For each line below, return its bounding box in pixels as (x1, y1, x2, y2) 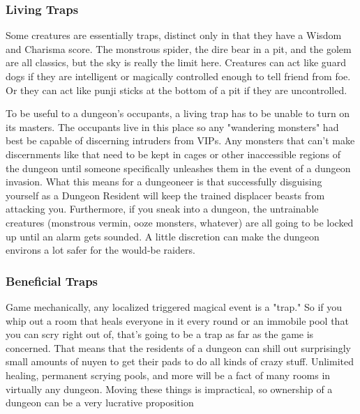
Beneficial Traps (6, 272, 98, 289)
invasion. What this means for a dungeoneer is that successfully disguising (6, 174, 322, 189)
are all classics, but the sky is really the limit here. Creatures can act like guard (6, 55, 346, 70)
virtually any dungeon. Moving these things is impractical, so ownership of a (6, 381, 333, 396)
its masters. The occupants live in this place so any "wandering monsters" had (6, 119, 339, 134)
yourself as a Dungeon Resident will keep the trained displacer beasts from (6, 187, 325, 202)
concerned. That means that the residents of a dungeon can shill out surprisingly (6, 340, 351, 355)
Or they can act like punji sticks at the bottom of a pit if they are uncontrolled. (6, 82, 347, 97)
